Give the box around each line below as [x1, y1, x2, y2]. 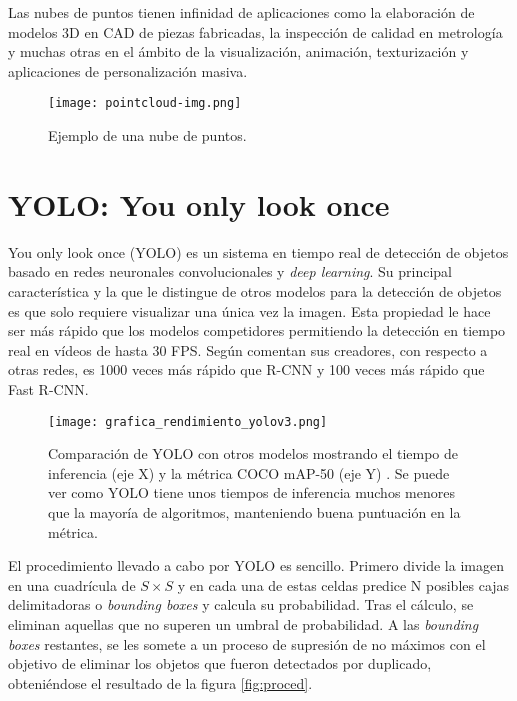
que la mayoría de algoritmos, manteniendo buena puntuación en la [48, 501, 461, 522]
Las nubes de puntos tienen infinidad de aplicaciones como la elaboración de [8, 2, 475, 22]
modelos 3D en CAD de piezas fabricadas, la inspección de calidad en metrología [8, 21, 503, 42]
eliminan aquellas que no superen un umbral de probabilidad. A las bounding [8, 613, 479, 634]
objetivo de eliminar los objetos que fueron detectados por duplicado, [8, 653, 432, 674]
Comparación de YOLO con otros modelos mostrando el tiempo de [48, 443, 459, 464]
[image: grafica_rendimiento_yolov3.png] [48, 414, 328, 429]
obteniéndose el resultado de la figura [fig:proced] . [8, 672, 313, 693]
